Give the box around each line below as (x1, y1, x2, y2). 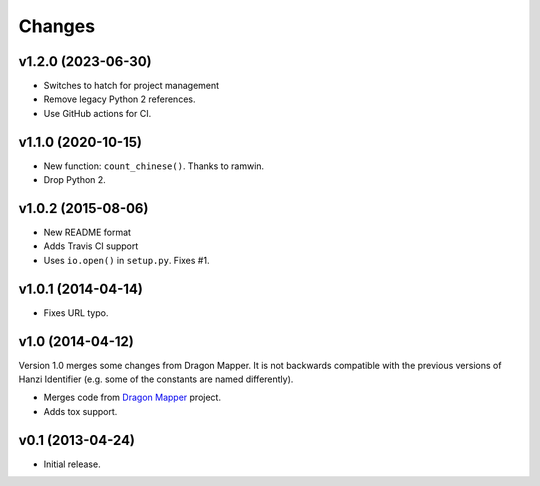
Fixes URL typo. (43, 306, 109, 319)
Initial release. (43, 458, 101, 470)
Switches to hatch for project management (43, 80, 220, 92)
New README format (43, 226, 132, 239)
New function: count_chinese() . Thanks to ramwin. (43, 160, 265, 172)
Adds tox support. (43, 405, 118, 417)
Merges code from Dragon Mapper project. (43, 391, 222, 404)
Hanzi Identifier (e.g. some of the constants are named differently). (18, 373, 294, 385)
